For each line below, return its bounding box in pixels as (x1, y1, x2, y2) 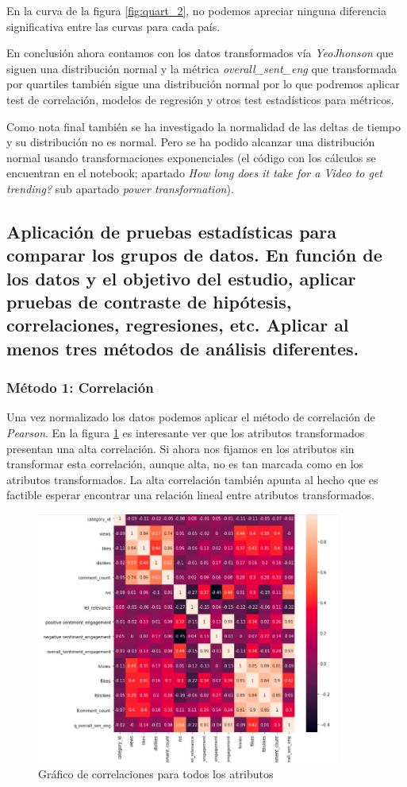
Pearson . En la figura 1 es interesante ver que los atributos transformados (6, 425, 365, 441)
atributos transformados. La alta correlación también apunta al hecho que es (6, 471, 378, 487)
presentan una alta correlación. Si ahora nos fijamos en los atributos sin (6, 440, 355, 456)
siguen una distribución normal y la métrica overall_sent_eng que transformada (6, 60, 397, 76)
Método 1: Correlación (6, 378, 154, 397)
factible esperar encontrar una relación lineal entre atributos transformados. (6, 487, 374, 503)
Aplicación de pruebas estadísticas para (6, 219, 336, 243)
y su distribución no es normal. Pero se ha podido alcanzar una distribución (6, 134, 375, 150)
